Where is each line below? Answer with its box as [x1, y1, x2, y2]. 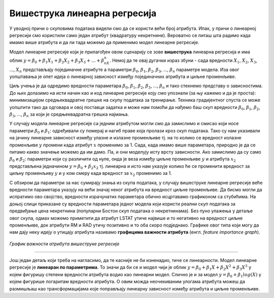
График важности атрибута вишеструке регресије [9, 241, 120, 247]
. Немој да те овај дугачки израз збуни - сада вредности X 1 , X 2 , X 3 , [109, 57, 257, 64]
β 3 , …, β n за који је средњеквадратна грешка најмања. [9, 111, 129, 119]
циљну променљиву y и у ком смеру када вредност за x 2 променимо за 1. [9, 170, 172, 177]
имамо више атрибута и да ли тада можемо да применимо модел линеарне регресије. [9, 40, 199, 46]
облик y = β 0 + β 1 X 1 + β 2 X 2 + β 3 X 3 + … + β [9, 57, 105, 64]
